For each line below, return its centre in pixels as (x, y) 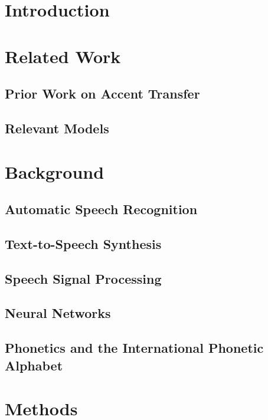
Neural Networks (58, 313)
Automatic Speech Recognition (101, 209)
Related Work (63, 56)
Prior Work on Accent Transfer (102, 93)
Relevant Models (57, 128)
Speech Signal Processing (83, 278)
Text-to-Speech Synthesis (83, 243)
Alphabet (34, 365)
